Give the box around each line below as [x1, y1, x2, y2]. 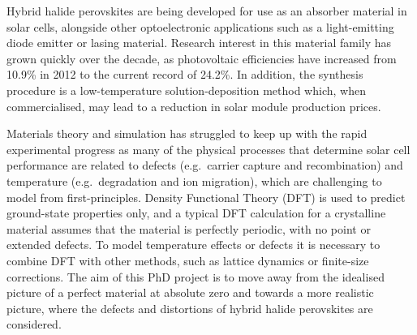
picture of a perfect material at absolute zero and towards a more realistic [6, 284, 374, 301]
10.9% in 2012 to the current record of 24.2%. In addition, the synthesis [6, 66, 363, 83]
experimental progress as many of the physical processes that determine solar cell [6, 140, 411, 157]
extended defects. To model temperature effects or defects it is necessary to [6, 236, 380, 253]
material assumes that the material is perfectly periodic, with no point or [6, 220, 371, 237]
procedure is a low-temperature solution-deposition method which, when [6, 81, 366, 98]
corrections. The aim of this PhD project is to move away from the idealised [6, 268, 385, 285]
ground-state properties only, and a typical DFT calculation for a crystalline [6, 204, 386, 221]
